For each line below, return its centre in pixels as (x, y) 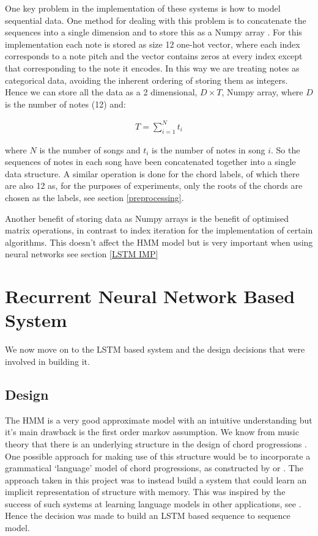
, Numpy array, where (262, 92)
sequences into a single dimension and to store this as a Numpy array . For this (153, 32)
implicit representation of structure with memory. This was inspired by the (145, 492)
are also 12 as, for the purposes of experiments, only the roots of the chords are (154, 185)
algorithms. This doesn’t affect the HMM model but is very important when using (159, 242)
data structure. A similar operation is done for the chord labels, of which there (152, 173)
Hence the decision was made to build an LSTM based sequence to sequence (148, 516)
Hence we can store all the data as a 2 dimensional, (101, 92)
